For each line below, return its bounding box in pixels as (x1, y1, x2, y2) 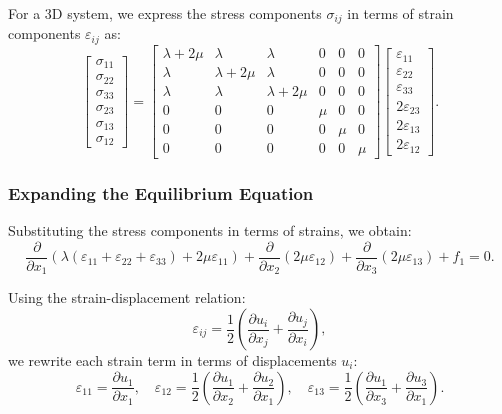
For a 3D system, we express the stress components (8, 3, 322, 23)
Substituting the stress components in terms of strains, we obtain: (8, 220, 412, 241)
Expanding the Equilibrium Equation (8, 181, 314, 206)
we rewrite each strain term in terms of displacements (8, 350, 337, 371)
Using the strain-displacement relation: (8, 287, 246, 308)
